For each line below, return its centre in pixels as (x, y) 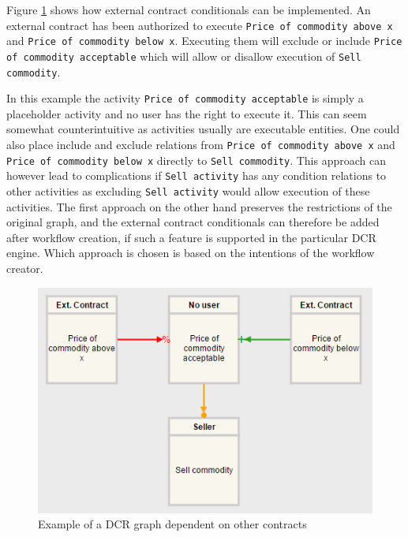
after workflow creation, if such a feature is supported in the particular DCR (191, 237)
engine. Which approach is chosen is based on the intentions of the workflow (191, 253)
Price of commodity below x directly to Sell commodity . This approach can (196, 160)
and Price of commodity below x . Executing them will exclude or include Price (204, 41)
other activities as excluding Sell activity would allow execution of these (188, 191)
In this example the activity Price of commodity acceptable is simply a (185, 98)
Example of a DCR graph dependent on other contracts (172, 524)
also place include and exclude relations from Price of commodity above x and (201, 145)
